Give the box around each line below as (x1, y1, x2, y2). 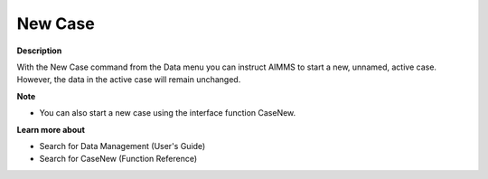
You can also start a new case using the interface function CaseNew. (39, 108, 296, 118)
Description (16, 45, 62, 56)
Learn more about (16, 124, 86, 135)
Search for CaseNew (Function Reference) (39, 154, 198, 165)
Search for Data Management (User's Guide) (39, 140, 206, 151)
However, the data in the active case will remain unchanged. (16, 74, 241, 85)
